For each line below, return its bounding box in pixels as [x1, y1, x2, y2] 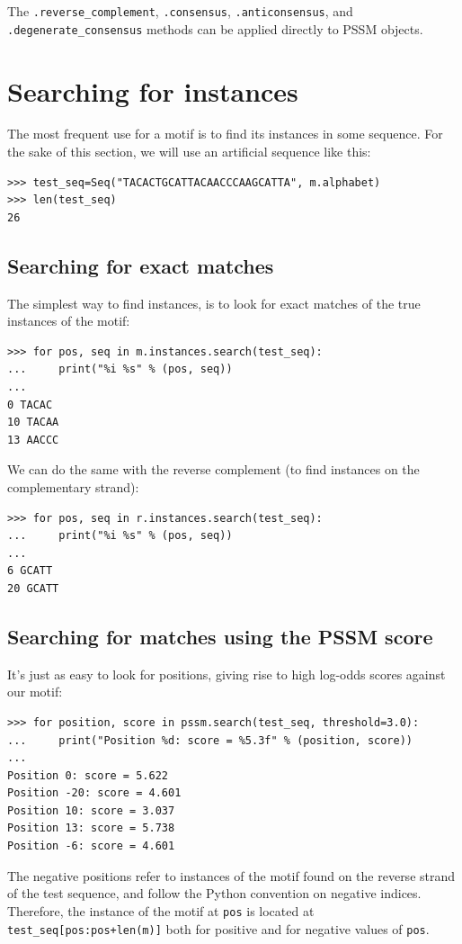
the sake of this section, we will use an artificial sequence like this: [7, 142, 371, 161]
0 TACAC [7, 398, 53, 411]
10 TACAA [7, 416, 59, 429]
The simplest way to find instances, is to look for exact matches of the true [7, 293, 421, 312]
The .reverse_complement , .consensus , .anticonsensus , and [7, 2, 353, 20]
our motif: [7, 682, 63, 701]
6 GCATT [7, 564, 53, 578]
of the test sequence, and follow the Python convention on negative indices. [7, 884, 422, 903]
